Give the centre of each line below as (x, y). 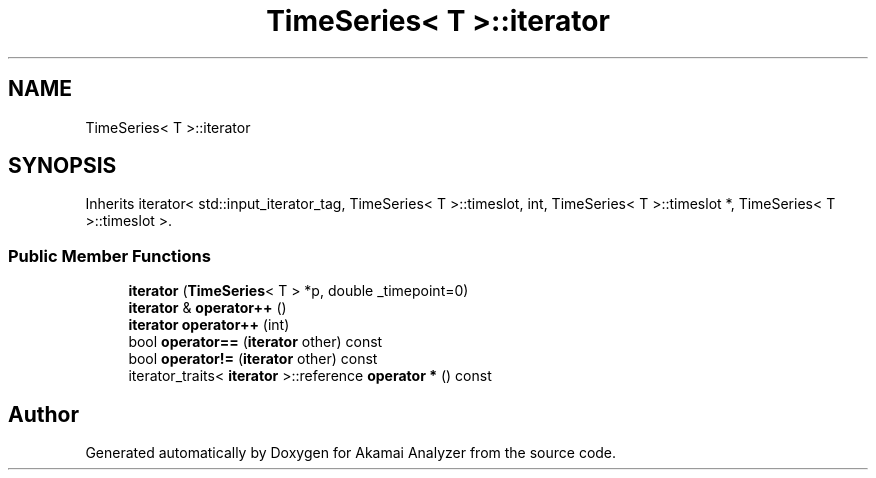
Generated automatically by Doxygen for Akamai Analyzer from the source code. (351, 453)
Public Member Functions (109, 255)
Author (43, 414)
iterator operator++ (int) (209, 325)
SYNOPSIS (62, 166)
